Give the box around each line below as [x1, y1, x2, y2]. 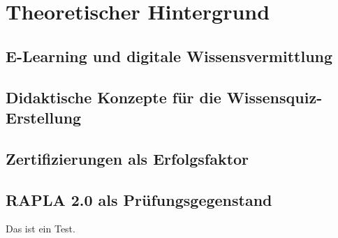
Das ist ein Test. [6, 221, 75, 236]
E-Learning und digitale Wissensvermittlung [6, 45, 333, 66]
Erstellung [6, 106, 82, 128]
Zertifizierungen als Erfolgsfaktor [6, 147, 249, 169]
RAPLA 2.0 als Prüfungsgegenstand [6, 188, 272, 210]
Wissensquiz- [226, 86, 323, 107]
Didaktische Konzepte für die [6, 86, 221, 107]
